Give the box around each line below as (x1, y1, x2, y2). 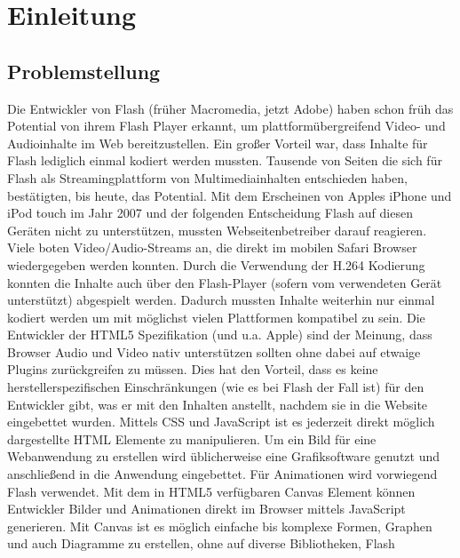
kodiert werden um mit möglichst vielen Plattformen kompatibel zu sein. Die (7, 307, 425, 326)
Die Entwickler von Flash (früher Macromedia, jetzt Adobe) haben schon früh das (7, 99, 454, 117)
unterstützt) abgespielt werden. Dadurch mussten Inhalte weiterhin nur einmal (7, 291, 435, 309)
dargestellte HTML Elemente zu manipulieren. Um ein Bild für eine (7, 429, 377, 448)
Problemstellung (7, 57, 161, 84)
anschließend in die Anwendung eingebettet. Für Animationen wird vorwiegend (7, 465, 438, 483)
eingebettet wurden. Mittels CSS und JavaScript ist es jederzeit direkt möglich (7, 412, 435, 431)
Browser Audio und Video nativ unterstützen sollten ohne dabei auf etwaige (7, 342, 421, 361)
